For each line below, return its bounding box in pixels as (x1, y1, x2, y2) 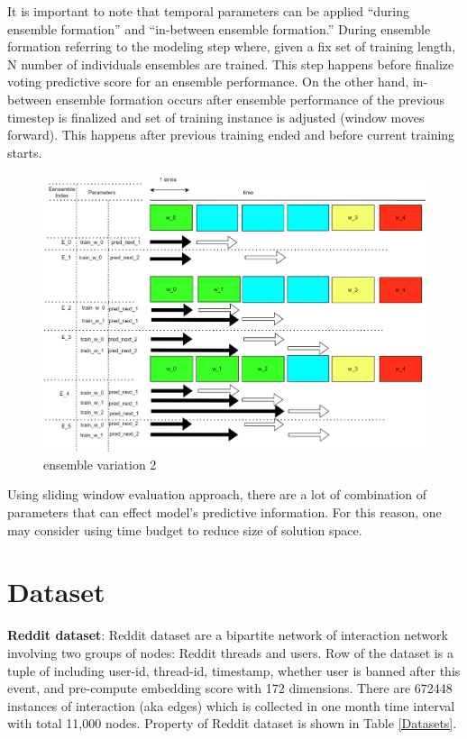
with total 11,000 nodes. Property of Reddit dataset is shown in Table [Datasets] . (7, 714, 457, 733)
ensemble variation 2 (43, 454, 157, 473)
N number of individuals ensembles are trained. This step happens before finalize (7, 54, 454, 73)
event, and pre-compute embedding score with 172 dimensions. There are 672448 (7, 679, 453, 698)
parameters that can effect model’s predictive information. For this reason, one (7, 503, 442, 522)
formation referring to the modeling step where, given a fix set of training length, (7, 37, 456, 56)
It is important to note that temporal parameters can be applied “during (7, 2, 410, 20)
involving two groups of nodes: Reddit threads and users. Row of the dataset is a (7, 643, 453, 661)
